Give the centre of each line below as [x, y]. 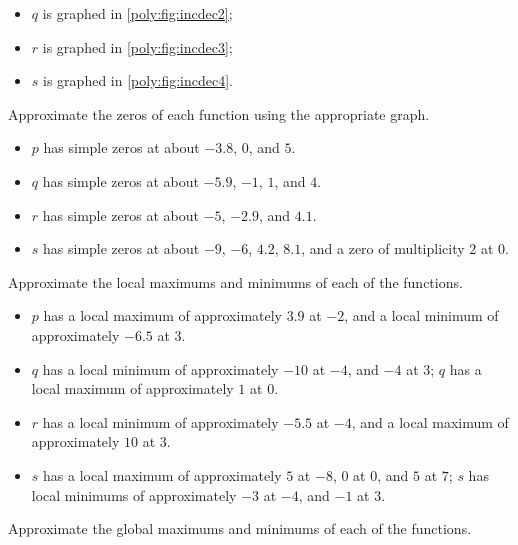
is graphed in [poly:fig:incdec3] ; [137, 46]
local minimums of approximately [134, 494]
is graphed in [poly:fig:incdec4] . [138, 80]
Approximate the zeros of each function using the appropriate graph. [219, 113]
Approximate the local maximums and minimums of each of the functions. [235, 281]
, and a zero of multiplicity [383, 248]
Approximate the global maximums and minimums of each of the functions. [240, 528]
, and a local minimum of [421, 315]
